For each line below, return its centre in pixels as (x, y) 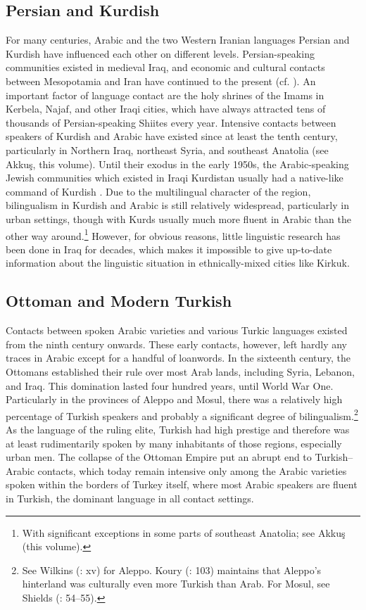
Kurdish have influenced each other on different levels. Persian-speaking (160, 53)
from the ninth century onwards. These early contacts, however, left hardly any (177, 344)
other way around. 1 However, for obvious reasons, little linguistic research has (173, 234)
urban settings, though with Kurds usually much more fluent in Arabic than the (178, 218)
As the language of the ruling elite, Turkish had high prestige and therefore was (178, 429)
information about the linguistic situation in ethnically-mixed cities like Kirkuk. (178, 263)
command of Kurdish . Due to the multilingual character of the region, (158, 191)
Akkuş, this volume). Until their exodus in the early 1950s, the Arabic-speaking (177, 164)
